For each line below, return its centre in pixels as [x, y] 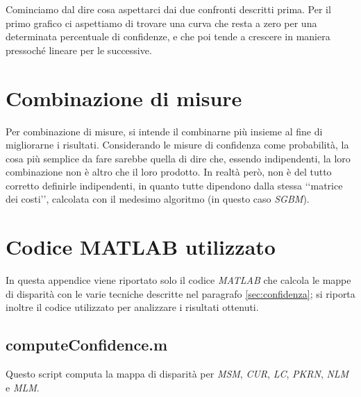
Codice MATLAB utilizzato [141, 247]
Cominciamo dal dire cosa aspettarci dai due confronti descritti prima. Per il [168, 9]
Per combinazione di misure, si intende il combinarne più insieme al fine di [164, 131]
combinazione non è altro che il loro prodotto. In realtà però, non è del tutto [169, 172]
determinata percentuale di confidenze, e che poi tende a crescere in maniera [168, 36]
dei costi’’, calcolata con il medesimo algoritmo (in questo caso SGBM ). [158, 199]
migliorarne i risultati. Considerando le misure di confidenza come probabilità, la [177, 145]
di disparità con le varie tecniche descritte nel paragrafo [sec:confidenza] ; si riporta [180, 293]
